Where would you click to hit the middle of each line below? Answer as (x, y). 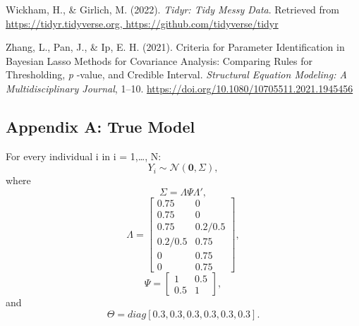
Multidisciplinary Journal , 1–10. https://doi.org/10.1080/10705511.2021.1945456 (179, 88)
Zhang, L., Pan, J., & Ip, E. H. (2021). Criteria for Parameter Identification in (175, 47)
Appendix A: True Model (101, 126)
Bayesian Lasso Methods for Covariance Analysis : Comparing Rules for (159, 60)
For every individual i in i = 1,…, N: (84, 156)
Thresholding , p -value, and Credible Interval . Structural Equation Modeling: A (176, 74)
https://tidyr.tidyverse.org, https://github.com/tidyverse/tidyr (142, 23)
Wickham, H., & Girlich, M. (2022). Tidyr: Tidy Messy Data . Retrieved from (172, 9)
